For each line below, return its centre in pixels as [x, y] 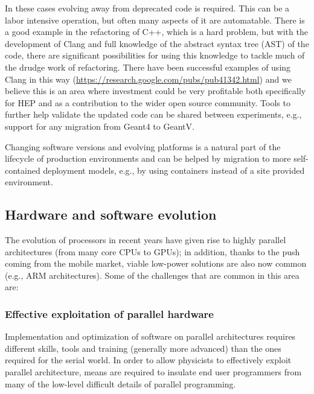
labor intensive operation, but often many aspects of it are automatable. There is [155, 20]
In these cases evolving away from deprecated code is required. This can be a [147, 8]
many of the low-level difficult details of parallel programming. [120, 383]
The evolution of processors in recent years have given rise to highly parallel [146, 240]
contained [23, 170]
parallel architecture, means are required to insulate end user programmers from [153, 372]
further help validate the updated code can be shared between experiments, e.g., [153, 114]
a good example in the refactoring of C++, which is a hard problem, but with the [156, 32]
